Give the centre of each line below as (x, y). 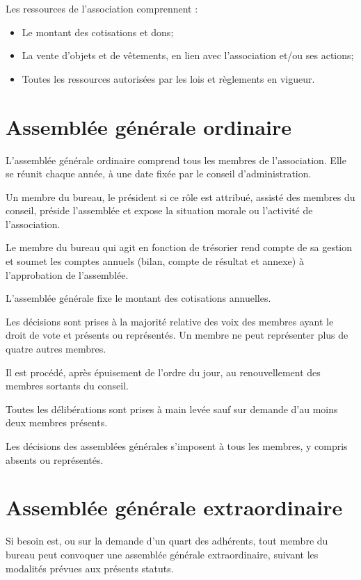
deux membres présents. (57, 422)
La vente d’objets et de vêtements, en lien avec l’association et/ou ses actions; (188, 55)
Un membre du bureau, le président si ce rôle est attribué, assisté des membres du (180, 196)
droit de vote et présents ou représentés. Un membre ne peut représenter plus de (177, 335)
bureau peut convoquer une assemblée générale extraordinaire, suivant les (162, 554)
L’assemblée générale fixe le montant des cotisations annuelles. (138, 298)
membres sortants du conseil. (67, 386)
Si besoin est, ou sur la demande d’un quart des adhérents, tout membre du (167, 541)
